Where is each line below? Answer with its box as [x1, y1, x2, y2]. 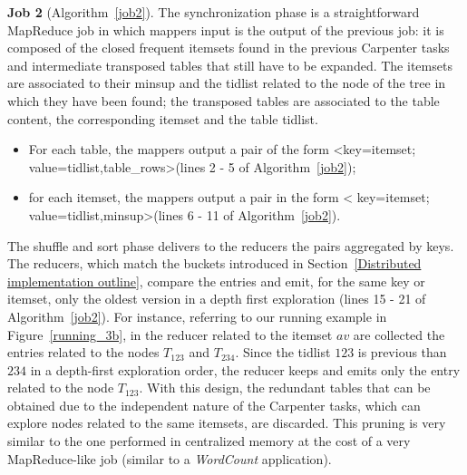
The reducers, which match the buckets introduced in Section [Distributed [7, 254, 422, 273]
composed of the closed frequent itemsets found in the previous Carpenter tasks [7, 38, 450, 57]
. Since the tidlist [235, 343, 331, 362]
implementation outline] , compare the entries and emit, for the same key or [7, 271, 425, 290]
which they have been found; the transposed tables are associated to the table [7, 91, 440, 110]
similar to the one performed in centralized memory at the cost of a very [7, 431, 411, 451]
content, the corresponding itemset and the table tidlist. [7, 109, 318, 128]
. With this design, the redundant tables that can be [139, 378, 431, 397]
